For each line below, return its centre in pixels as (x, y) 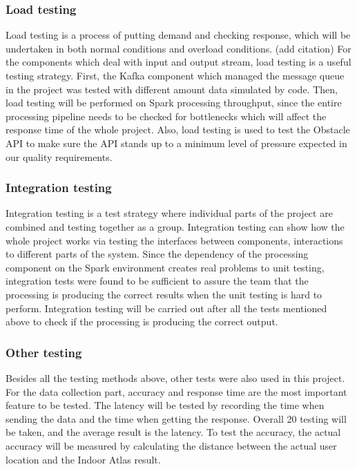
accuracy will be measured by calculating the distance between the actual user (171, 445)
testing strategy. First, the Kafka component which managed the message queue (175, 75)
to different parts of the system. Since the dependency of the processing (157, 254)
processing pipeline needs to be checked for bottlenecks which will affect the (166, 116)
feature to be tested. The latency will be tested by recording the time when (165, 405)
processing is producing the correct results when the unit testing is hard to (164, 294)
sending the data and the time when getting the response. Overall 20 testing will (176, 418)
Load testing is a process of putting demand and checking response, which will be (178, 35)
